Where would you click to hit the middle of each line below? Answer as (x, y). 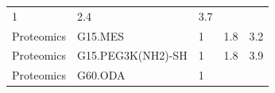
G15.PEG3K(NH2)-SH (132, 55)
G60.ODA (101, 75)
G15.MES (101, 35)
